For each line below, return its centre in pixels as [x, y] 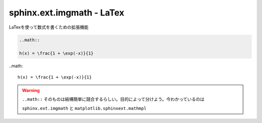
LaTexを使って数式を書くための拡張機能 [49, 27]
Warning [31, 91]
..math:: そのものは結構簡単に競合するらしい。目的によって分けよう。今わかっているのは [113, 99]
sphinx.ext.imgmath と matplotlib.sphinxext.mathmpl [84, 108]
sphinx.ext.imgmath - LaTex [67, 13]
